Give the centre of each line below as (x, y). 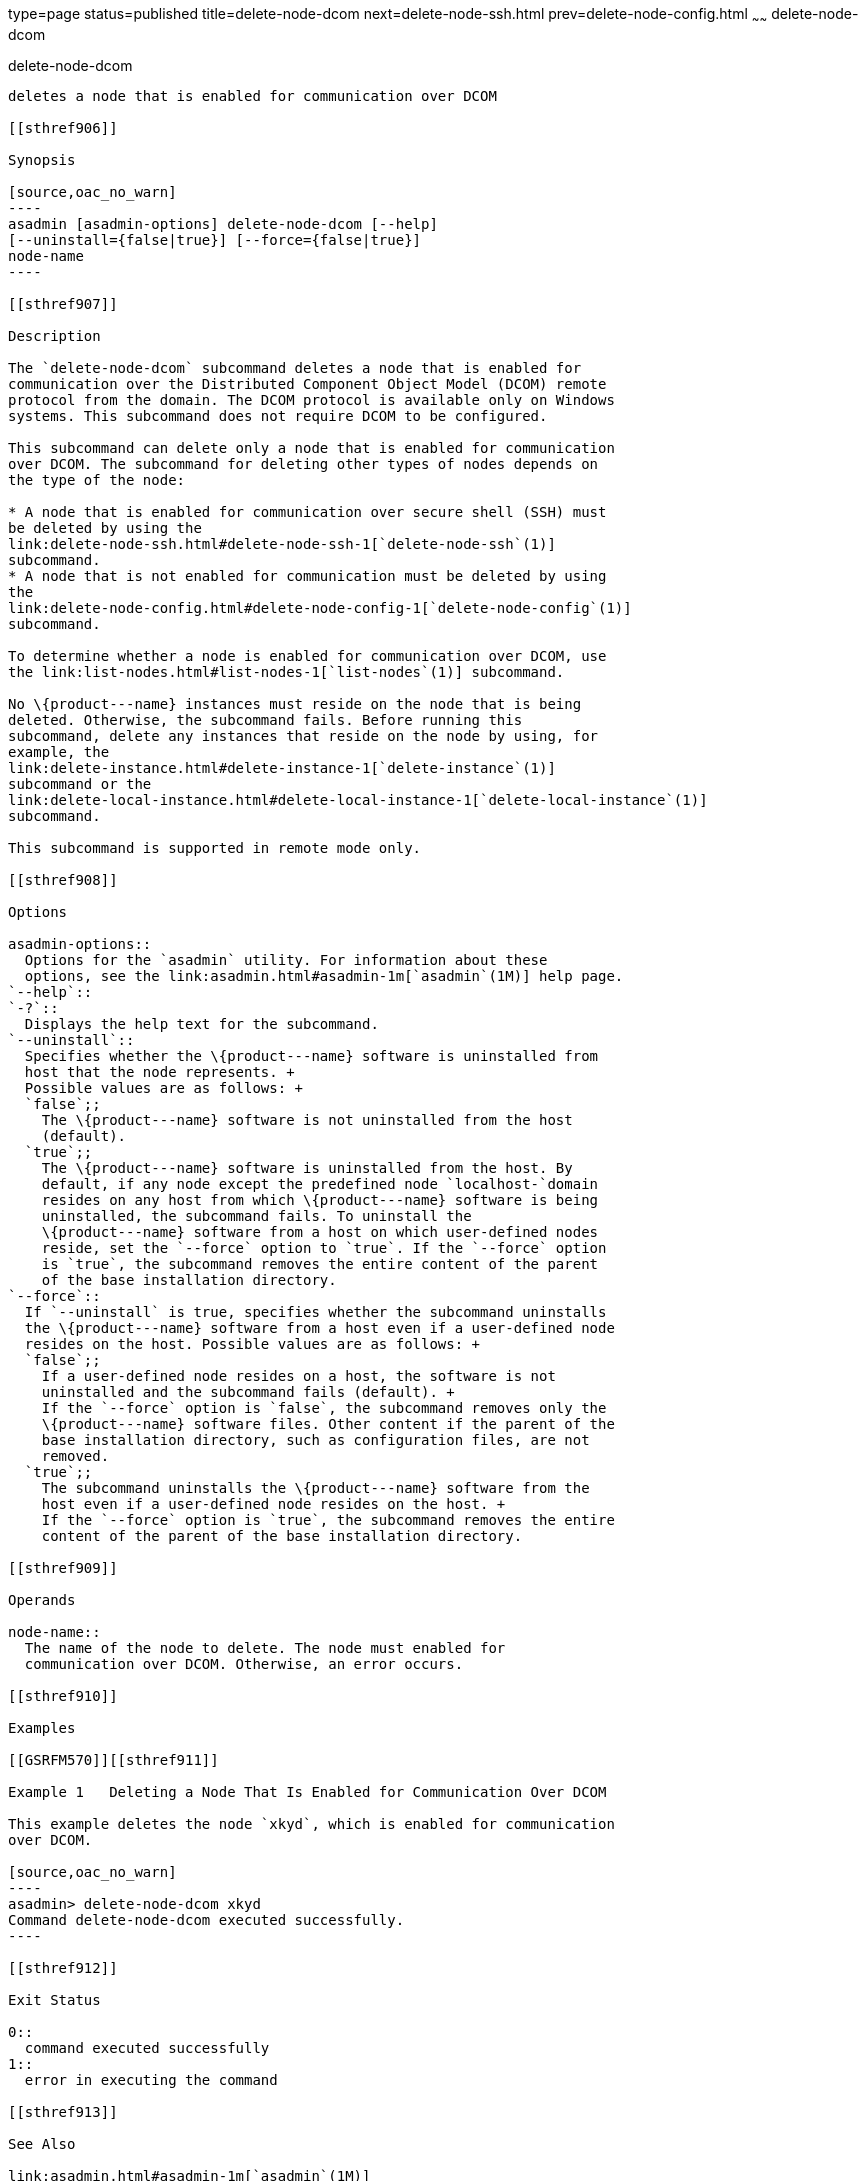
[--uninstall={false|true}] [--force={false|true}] (215, 239)
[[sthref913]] (63, 2111)
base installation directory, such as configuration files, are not (315, 1439)
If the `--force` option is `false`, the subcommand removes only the (324, 1407)
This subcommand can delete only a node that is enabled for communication (311, 447)
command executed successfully (147, 2047)
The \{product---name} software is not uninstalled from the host (307, 1119)
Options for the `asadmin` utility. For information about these (286, 959)
